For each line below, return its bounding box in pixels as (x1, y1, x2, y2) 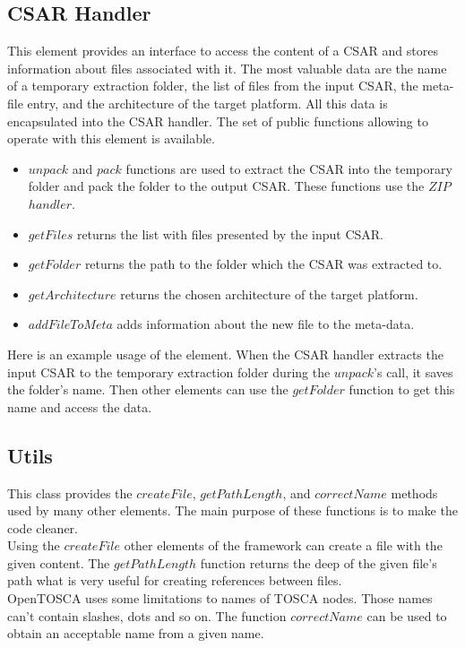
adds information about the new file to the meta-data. (116, 315, 415, 333)
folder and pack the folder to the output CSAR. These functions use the (28, 177, 425, 195)
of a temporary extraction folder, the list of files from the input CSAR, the (7, 76, 418, 95)
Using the (7, 536, 60, 555)
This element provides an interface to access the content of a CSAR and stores (7, 41, 438, 60)
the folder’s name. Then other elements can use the (7, 380, 288, 399)
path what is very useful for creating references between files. (7, 571, 342, 590)
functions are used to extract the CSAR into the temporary (125, 159, 452, 177)
